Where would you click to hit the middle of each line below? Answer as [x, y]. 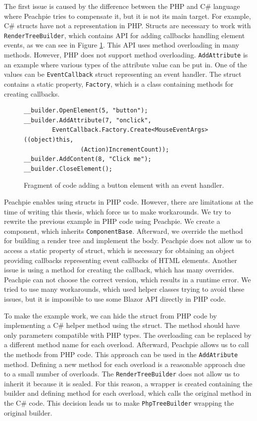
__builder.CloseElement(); [68, 169]
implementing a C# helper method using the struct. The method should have [122, 325]
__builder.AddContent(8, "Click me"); [88, 159]
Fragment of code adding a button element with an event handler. [124, 185]
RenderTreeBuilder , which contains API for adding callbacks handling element [125, 35]
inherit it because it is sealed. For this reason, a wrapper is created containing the [128, 383]
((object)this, [49, 139]
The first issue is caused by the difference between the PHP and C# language [122, 6]
